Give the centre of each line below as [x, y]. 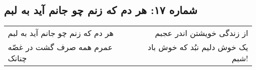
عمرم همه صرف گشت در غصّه [60, 47]
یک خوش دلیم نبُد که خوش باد [198, 47]
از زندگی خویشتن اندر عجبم [201, 33]
